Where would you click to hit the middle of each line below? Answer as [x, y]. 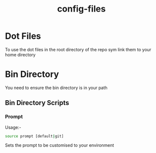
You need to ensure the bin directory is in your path [56, 88]
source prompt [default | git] [34, 136]
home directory [20, 55]
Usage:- [13, 127]
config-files [81, 9]
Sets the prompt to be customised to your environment [60, 145]
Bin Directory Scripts [37, 103]
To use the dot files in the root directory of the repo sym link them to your [78, 49]
